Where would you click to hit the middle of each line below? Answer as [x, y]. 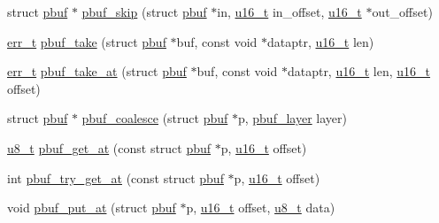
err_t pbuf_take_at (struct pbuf [97, 71]
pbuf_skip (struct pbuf [144, 12]
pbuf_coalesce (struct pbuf [155, 118]
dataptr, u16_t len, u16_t [359, 71]
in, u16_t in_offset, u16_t [289, 12]
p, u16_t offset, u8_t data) [261, 208]
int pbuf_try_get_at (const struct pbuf [116, 177]
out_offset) [402, 12]
